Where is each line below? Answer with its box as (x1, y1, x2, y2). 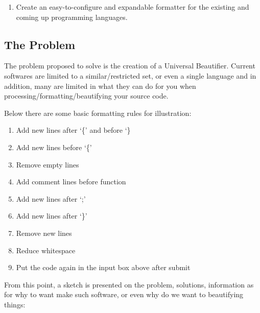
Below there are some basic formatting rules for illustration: (4, 107, 192, 118)
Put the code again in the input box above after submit (16, 262, 191, 273)
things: (4, 299, 26, 309)
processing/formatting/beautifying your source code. (4, 90, 169, 101)
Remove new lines (16, 227, 72, 238)
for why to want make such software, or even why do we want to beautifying (4, 289, 244, 300)
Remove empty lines (16, 159, 79, 170)
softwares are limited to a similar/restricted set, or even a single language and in (4, 70, 256, 81)
